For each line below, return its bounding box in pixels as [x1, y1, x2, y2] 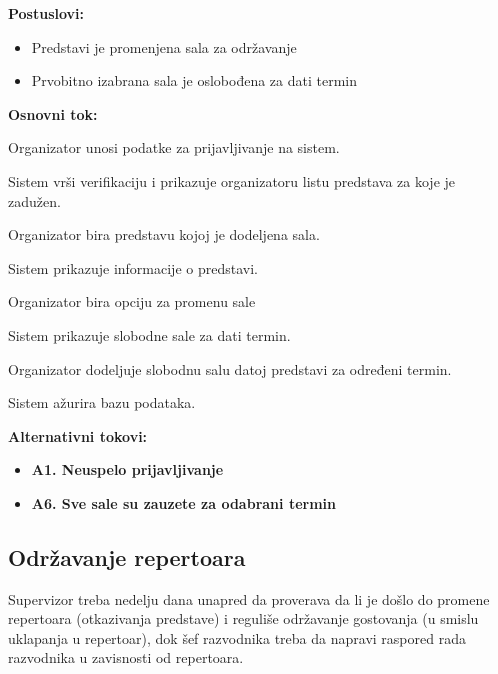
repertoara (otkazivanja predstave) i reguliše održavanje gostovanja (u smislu [8, 608, 479, 629]
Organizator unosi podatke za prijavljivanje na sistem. [8, 137, 340, 158]
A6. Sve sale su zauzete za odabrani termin [31, 492, 336, 513]
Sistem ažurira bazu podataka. [8, 392, 196, 413]
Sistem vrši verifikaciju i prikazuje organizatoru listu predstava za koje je [8, 170, 456, 191]
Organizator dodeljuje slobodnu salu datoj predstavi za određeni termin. [8, 358, 452, 379]
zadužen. [8, 190, 61, 211]
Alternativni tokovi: [8, 425, 148, 446]
